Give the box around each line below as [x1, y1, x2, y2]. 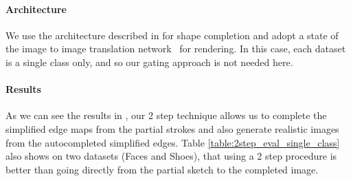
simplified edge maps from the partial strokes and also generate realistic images [5, 121, 339, 136]
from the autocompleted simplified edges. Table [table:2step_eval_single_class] [5, 135, 340, 149]
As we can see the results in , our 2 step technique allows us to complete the [5, 108, 327, 123]
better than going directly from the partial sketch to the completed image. [5, 162, 319, 176]
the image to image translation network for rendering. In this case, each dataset [5, 41, 346, 56]
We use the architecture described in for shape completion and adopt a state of [5, 28, 339, 42]
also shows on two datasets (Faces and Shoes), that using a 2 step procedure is [5, 149, 337, 163]
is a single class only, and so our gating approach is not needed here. [5, 54, 293, 69]
